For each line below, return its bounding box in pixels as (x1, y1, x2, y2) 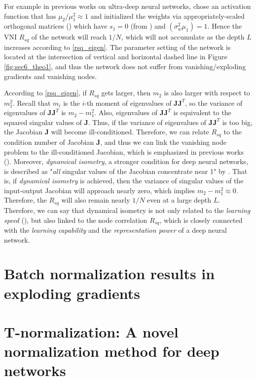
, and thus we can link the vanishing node (100, 136, 226, 147)
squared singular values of (4, 117, 82, 127)
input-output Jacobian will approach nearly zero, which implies (4, 185, 195, 195)
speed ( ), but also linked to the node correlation (4, 214, 147, 225)
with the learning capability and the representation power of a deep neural (4, 224, 227, 235)
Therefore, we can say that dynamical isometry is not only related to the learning (4, 205, 251, 215)
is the (63, 97, 80, 108)
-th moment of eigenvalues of (84, 97, 172, 108)
